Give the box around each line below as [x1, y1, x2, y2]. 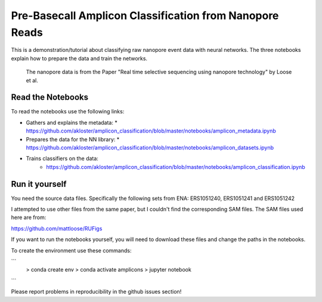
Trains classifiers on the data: [26, 155, 98, 162]
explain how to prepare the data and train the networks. [11, 54, 148, 62]
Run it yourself [11, 179, 67, 189]
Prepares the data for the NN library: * [26, 135, 120, 143]
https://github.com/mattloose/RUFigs [11, 224, 103, 232]
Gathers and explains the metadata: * [26, 119, 117, 126]
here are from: [11, 214, 47, 221]
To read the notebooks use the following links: [11, 108, 125, 115]
